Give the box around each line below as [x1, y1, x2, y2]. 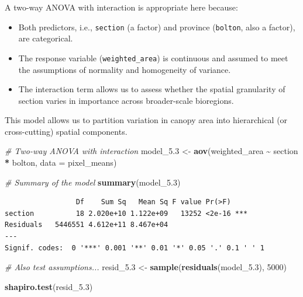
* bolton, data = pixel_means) [5, 156, 117, 169]
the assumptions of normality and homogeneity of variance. [18, 63, 231, 75]
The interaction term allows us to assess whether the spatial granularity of [18, 83, 285, 95]
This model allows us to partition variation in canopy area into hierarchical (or [5, 114, 288, 126]
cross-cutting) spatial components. [5, 125, 128, 137]
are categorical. [18, 32, 73, 44]
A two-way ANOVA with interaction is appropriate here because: [5, 1, 238, 13]
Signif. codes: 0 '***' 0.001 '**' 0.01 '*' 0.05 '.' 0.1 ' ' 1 [5, 243, 264, 252]
